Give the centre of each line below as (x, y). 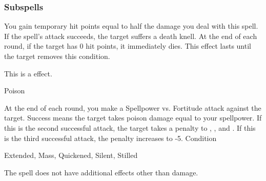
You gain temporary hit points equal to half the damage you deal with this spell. (131, 26)
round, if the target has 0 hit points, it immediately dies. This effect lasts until (128, 46)
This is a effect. (28, 73)
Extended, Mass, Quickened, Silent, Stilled (71, 155)
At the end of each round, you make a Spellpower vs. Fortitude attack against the (133, 107)
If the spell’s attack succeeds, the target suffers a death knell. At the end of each (131, 36)
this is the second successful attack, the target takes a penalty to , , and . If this (130, 127)
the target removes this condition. (57, 56)
